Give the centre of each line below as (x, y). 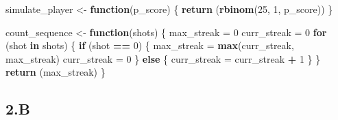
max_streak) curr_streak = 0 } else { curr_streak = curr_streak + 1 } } (163, 58)
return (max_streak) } (56, 72)
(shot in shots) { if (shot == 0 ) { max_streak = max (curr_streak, (150, 45)
